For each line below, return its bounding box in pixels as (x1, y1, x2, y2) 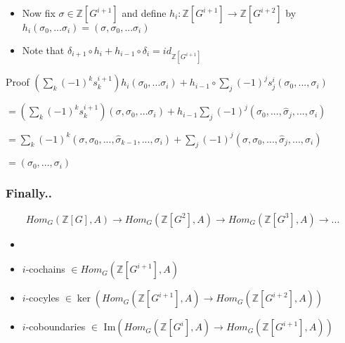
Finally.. (6, 184, 52, 202)
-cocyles (25, 290, 60, 305)
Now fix (22, 6, 56, 20)
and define (122, 6, 167, 20)
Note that (22, 43, 65, 57)
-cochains (25, 261, 65, 276)
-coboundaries (25, 319, 86, 334)
